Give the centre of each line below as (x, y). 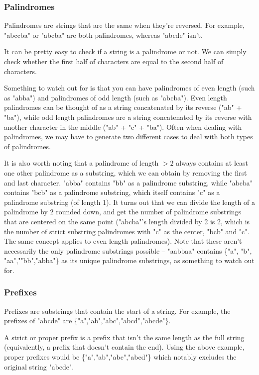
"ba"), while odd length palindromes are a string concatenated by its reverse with (128, 117)
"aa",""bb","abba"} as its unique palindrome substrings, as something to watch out (129, 260)
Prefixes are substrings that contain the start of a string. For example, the (117, 311)
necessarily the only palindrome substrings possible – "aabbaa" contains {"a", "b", (128, 250)
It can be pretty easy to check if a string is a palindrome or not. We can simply (125, 51)
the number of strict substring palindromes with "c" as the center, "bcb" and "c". (127, 231)
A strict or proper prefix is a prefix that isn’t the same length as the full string (124, 337)
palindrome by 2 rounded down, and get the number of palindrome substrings (123, 212)
